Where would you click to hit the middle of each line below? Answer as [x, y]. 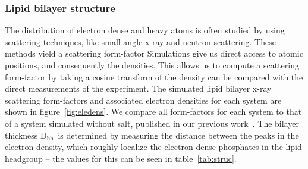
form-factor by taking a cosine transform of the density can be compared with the [154, 76]
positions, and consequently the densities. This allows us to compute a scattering [152, 65]
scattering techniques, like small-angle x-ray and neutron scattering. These [140, 41]
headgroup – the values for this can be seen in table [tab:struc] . [121, 158]
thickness [21, 135]
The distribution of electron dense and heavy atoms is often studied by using [145, 30]
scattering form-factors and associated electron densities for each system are [143, 100]
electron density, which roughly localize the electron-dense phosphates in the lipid [153, 147]
